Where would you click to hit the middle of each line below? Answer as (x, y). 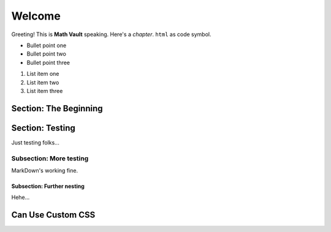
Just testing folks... (35, 142)
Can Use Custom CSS (53, 215)
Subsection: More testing (50, 158)
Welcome (36, 16)
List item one (43, 74)
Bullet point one (47, 45)
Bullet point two (47, 54)
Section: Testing (44, 128)
